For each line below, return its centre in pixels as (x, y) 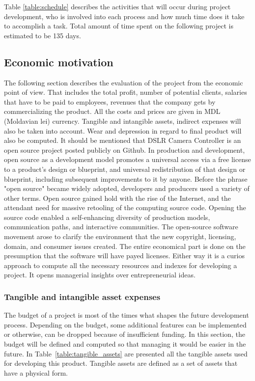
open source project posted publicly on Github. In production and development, (125, 150)
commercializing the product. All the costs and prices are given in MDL (112, 111)
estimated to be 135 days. (42, 35)
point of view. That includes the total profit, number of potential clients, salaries (126, 92)
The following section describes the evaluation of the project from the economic (124, 82)
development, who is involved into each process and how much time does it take (124, 16)
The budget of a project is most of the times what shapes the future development (127, 315)
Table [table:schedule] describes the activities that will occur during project (117, 6)
